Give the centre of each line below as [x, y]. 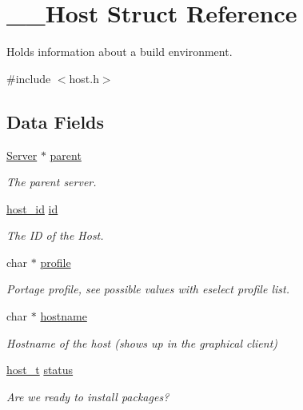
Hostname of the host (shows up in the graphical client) [142, 342]
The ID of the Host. [55, 235]
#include [29, 78]
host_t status [40, 370]
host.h [84, 78]
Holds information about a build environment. [120, 52]
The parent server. [52, 182]
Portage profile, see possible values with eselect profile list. [148, 289]
